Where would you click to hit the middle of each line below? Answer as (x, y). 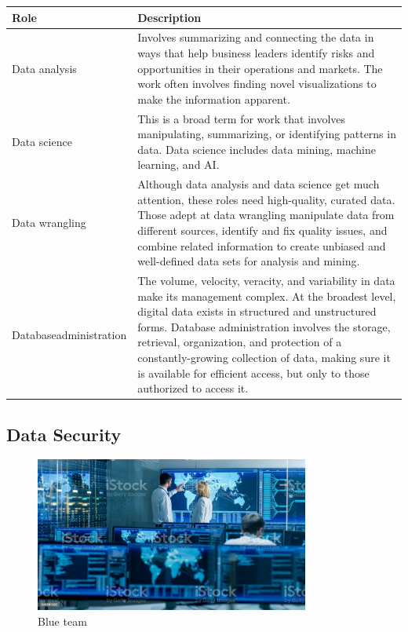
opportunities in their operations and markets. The (260, 68)
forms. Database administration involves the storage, (264, 326)
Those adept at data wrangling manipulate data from (266, 215)
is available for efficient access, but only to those (253, 373)
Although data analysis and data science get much (259, 184)
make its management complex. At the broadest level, (267, 296)
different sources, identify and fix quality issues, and (262, 230)
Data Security (64, 434)
